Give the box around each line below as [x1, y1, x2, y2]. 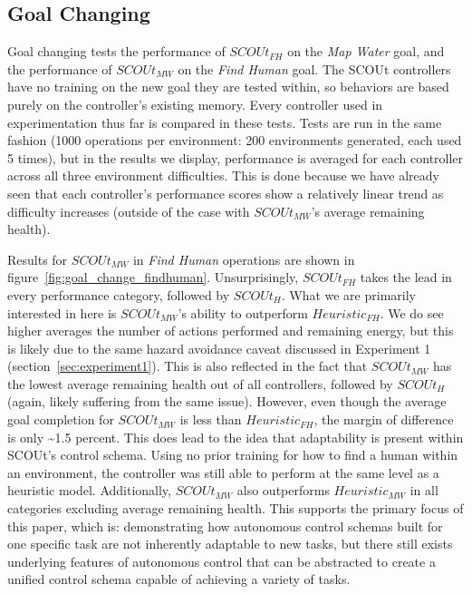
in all [409, 481, 438, 500]
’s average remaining [311, 201, 425, 220]
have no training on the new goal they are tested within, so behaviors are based [7, 77, 449, 96]
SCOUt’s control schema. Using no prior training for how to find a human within [7, 445, 458, 464]
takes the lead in [360, 268, 452, 287]
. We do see [380, 303, 444, 322]
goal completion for [7, 410, 114, 429]
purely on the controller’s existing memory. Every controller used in [7, 94, 383, 113]
